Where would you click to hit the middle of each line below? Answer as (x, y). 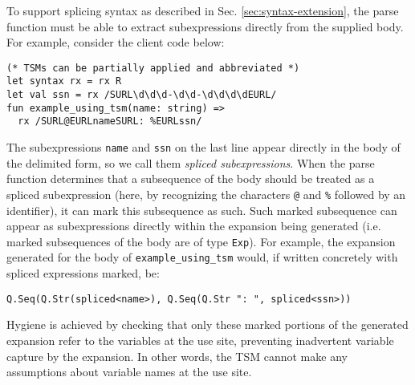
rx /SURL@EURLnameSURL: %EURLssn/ (110, 122)
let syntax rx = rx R (64, 81)
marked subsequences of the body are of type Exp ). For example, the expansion (201, 241)
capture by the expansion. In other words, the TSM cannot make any (177, 356)
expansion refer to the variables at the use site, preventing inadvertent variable (200, 340)
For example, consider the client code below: (116, 42)
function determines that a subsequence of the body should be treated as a (191, 178)
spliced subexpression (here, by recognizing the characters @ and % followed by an (206, 194)
